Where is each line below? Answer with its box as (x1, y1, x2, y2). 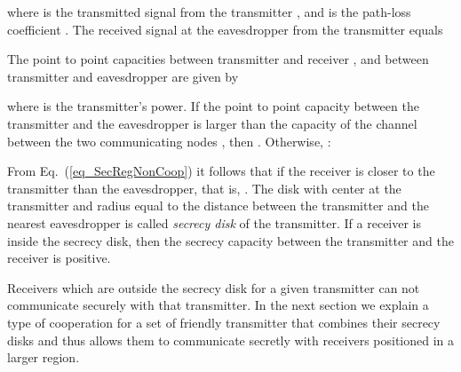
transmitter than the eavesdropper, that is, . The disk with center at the (7, 178, 401, 197)
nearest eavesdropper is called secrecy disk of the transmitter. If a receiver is (7, 213, 422, 232)
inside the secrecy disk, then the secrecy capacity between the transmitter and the (7, 231, 454, 249)
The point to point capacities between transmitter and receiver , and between (7, 50, 429, 68)
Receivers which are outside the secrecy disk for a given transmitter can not (7, 278, 420, 297)
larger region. (7, 348, 80, 367)
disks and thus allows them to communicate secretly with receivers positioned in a (7, 330, 455, 349)
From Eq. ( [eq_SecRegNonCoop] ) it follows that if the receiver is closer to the (7, 162, 435, 180)
